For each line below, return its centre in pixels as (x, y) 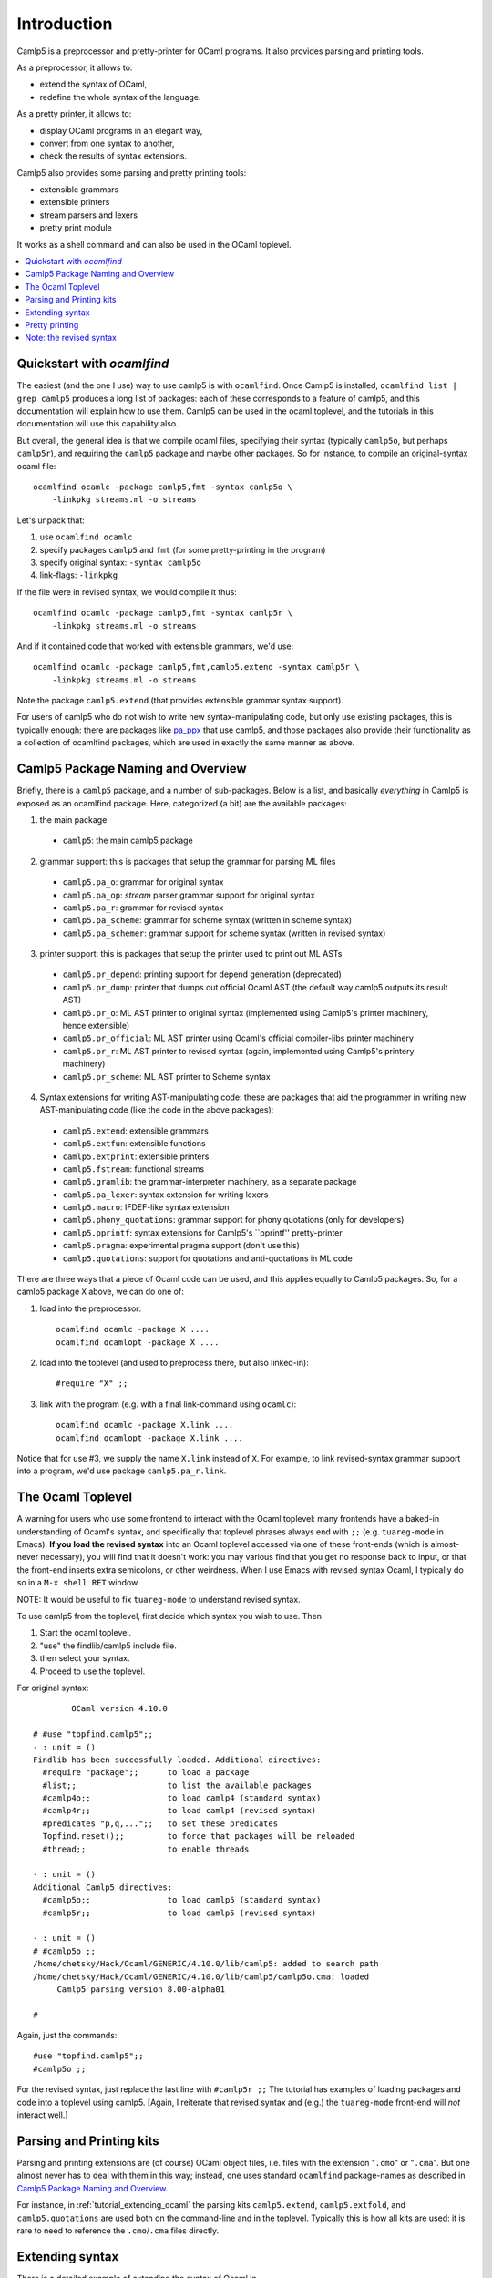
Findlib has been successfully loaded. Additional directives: (177, 1760)
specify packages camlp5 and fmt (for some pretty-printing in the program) (183, 549)
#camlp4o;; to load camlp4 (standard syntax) (182, 1798)
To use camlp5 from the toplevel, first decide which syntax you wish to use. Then (169, 1616)
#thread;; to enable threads (146, 1849)
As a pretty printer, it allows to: (74, 114)
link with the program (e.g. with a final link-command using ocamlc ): (168, 1404)
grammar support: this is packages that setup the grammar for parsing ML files (188, 861)
